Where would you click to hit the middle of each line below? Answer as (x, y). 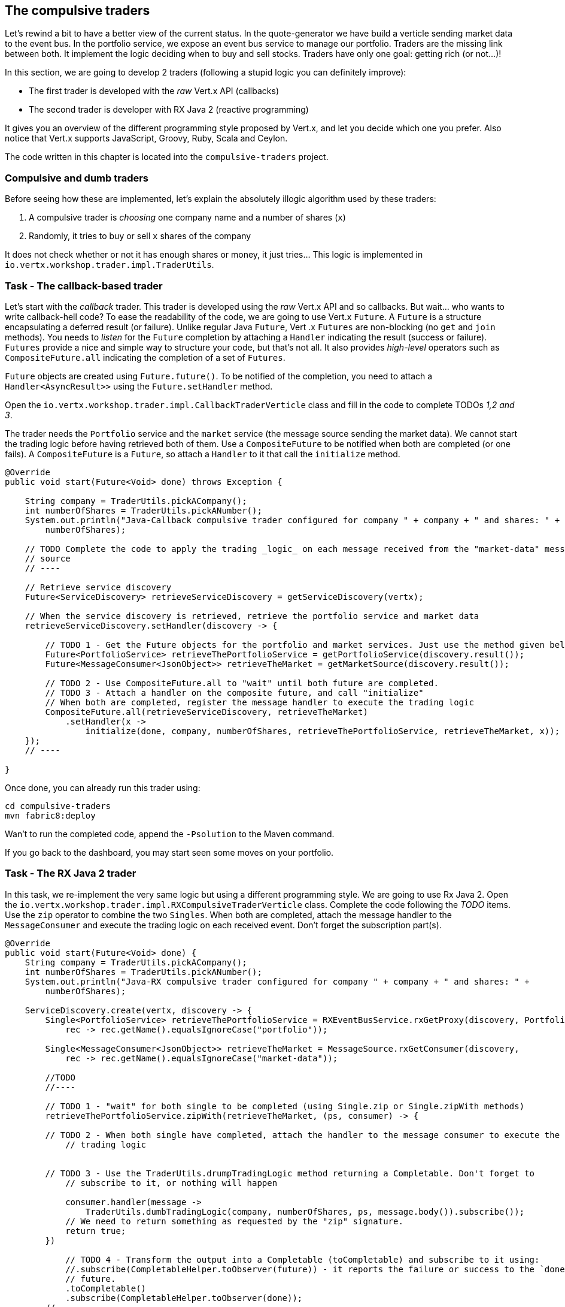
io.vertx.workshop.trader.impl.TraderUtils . (110, 265)
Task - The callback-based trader (84, 286)
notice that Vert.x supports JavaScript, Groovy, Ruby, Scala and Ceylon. (146, 138)
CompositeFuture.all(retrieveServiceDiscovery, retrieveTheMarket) (206, 712)
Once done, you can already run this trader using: (103, 787)
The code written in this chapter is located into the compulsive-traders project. (167, 157)
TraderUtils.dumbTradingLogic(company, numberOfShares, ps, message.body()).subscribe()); (305, 1211)
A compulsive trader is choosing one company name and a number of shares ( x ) (187, 218)
